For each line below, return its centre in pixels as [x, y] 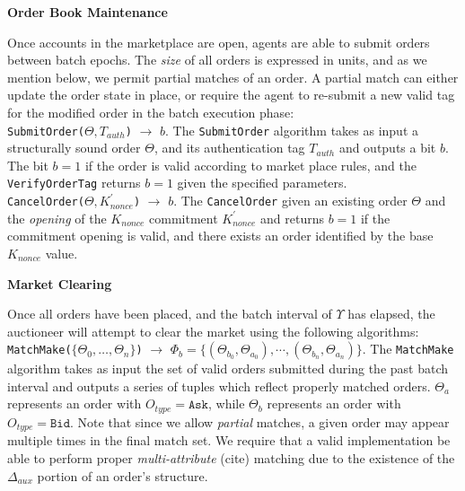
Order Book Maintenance [88, 12]
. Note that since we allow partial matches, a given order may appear [260, 421]
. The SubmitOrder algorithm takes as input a [292, 130]
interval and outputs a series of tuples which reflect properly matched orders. [219, 386]
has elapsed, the [391, 314]
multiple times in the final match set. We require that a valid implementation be [229, 440]
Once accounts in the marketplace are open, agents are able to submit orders [219, 42]
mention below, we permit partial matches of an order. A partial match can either [233, 77]
